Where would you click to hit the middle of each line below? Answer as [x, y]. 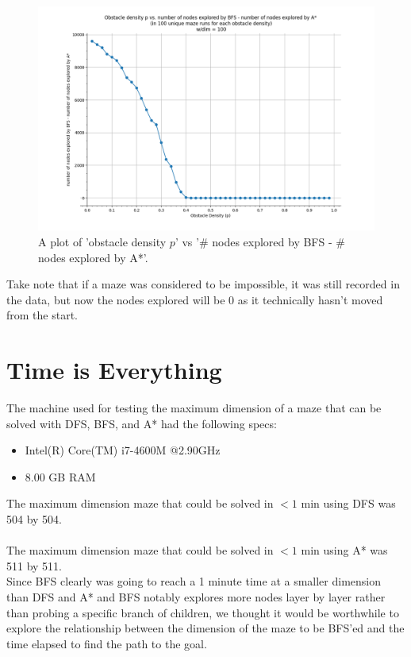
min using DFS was [348, 503]
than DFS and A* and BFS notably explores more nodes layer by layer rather [196, 597]
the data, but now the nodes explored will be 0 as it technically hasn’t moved [195, 299]
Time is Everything [114, 370]
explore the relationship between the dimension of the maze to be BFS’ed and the [205, 628]
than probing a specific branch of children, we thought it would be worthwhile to [203, 612]
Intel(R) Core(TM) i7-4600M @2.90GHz [123, 450]
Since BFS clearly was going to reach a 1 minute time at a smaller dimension [194, 581]
